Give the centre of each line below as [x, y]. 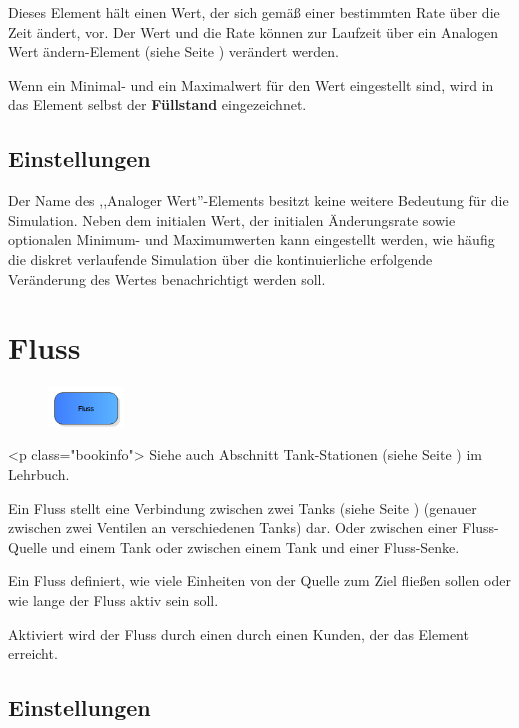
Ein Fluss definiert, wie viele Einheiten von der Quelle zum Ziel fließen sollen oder [259, 580]
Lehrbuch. [39, 474]
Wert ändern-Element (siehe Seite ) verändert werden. [174, 51]
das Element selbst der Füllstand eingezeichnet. [157, 104]
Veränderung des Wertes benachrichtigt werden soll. [167, 278]
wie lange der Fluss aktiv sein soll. [113, 600]
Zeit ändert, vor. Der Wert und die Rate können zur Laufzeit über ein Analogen [253, 31]
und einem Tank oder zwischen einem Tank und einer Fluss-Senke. [255, 546]
